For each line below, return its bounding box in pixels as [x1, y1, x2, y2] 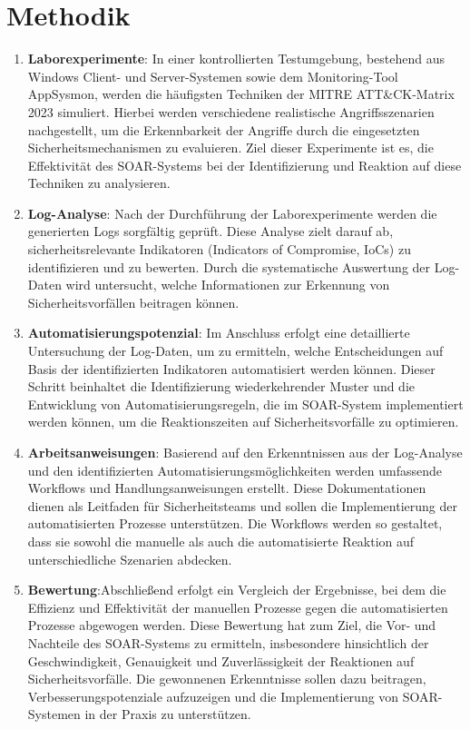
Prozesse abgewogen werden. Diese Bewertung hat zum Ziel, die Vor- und [27, 616, 436, 635]
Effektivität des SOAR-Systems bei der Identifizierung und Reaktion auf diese [27, 155, 462, 174]
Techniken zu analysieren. [27, 173, 171, 192]
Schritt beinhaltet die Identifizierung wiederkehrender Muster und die [27, 377, 415, 396]
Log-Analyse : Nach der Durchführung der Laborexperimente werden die [27, 203, 437, 222]
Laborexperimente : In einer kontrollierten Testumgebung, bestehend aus [27, 49, 445, 68]
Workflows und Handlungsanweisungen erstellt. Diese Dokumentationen [27, 478, 426, 497]
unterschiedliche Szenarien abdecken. [27, 549, 232, 568]
